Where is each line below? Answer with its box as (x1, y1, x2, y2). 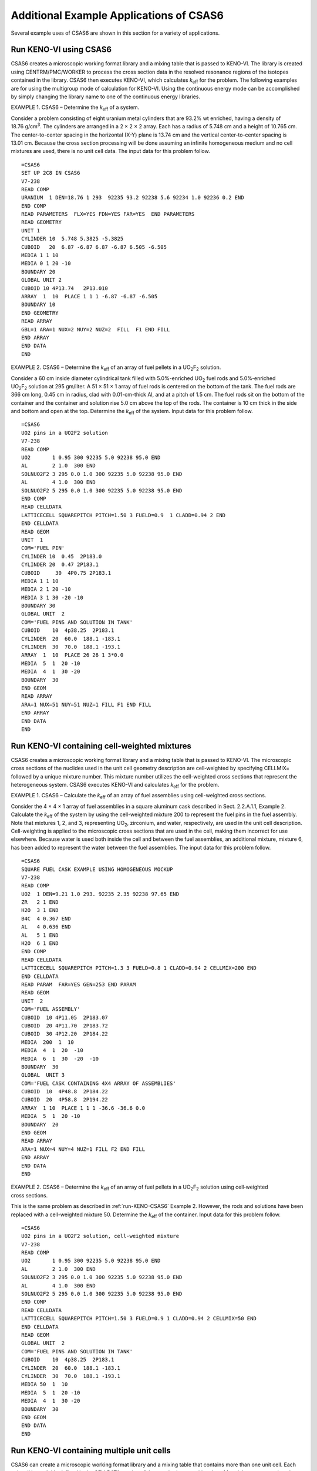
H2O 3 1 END (21, 907, 59, 914)
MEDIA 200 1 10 (21, 1039, 75, 1046)
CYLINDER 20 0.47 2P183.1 (21, 561, 99, 568)
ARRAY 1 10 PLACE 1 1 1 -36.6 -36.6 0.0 (21, 1104, 146, 1111)
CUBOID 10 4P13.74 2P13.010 (21, 285, 109, 291)
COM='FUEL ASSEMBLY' (21, 1006, 80, 1013)
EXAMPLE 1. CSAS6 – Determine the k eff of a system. (11, 104, 140, 112)
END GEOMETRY (21, 309, 59, 316)
